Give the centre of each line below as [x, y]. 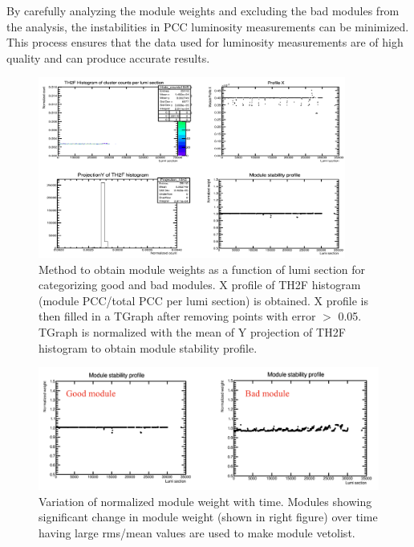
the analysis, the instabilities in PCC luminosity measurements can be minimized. [208, 26]
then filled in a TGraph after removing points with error [177, 316]
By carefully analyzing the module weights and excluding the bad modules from [203, 10]
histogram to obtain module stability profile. [148, 347]
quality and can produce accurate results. [108, 57]
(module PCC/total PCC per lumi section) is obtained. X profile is [203, 300]
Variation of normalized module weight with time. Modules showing [205, 501]
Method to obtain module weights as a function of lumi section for [202, 269]
